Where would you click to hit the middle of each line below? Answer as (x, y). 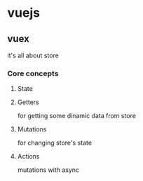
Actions (28, 157)
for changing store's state (55, 143)
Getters (28, 102)
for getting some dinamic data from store (77, 116)
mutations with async (48, 170)
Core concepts (33, 73)
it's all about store (33, 55)
